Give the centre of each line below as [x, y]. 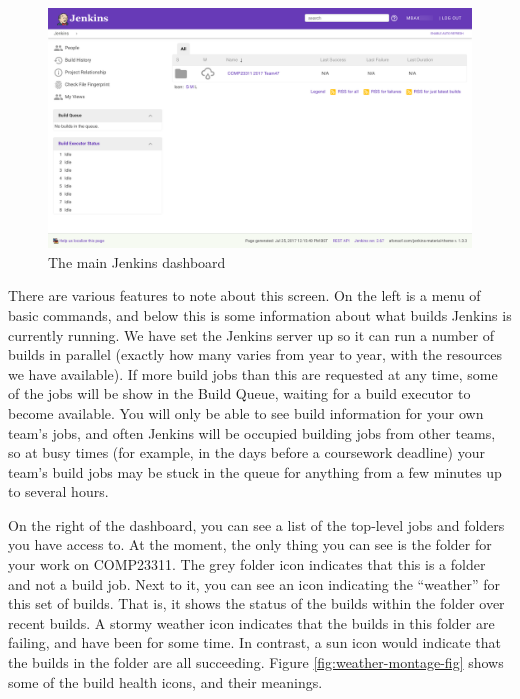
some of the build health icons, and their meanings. [165, 681]
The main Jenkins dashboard [137, 261]
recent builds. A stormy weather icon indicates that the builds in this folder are [251, 622]
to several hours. [58, 491]
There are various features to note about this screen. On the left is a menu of [244, 295]
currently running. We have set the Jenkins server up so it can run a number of [251, 334]
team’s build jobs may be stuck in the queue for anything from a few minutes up [255, 471]
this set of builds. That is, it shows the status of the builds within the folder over [256, 603]
